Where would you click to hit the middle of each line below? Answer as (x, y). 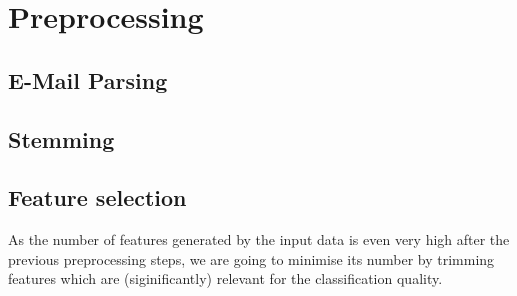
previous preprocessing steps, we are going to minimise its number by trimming (251, 258)
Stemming (61, 138)
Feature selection (97, 197)
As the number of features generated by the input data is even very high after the (259, 239)
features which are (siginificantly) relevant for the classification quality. (225, 278)
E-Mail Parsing (88, 79)
